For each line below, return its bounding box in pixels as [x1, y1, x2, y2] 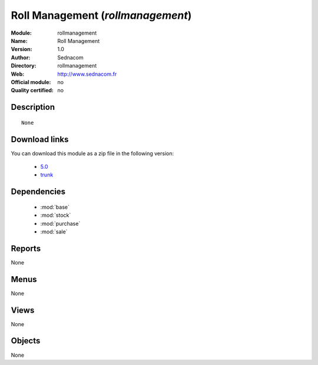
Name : [11, 37, 28, 44]
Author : [11, 53, 31, 61]
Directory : [11, 62, 37, 69]
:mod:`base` [40, 203, 70, 210]
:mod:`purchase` [40, 220, 81, 227]
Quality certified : [11, 87, 54, 94]
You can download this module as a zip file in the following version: [11, 150, 174, 157]
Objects [11, 336, 41, 346]
